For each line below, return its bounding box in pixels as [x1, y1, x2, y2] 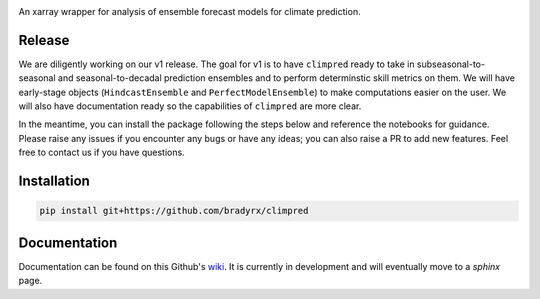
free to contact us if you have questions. [18, 146, 185, 159]
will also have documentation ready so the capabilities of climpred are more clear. [18, 100, 362, 112]
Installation [18, 173, 90, 190]
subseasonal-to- [416, 58, 485, 70]
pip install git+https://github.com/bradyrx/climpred [39, 205, 309, 217]
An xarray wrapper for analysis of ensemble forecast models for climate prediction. [18, 6, 361, 17]
